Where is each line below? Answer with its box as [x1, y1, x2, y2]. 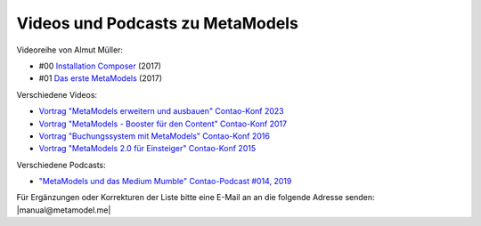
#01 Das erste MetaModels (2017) [38, 73, 163, 84]
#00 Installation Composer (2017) [38, 61, 162, 71]
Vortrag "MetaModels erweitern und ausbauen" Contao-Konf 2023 [38, 106, 284, 117]
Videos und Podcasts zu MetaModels [16, 13, 298, 33]
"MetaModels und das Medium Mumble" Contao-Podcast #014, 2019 [38, 176, 292, 187]
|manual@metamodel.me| [16, 205, 111, 215]
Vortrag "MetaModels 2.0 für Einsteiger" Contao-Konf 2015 [38, 143, 257, 154]
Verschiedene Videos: [16, 89, 98, 100]
